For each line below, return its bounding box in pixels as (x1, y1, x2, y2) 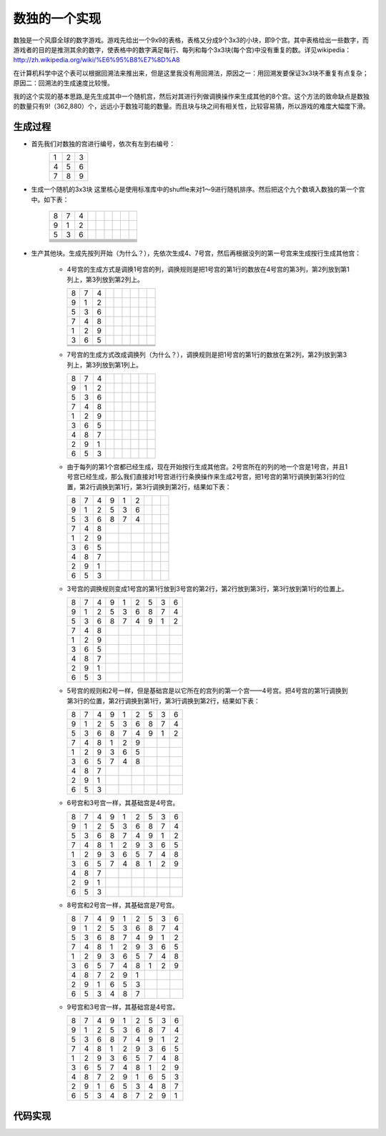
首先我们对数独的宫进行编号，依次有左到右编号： (31, 139, 175, 148)
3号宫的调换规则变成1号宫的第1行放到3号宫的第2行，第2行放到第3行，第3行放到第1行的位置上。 (66, 585, 348, 593)
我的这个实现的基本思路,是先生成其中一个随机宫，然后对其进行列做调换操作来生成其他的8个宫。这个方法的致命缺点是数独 (13, 92, 370, 100)
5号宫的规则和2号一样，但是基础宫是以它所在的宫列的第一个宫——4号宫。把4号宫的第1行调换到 (66, 686, 348, 695)
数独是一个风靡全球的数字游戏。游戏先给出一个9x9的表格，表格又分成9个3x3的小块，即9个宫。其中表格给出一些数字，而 (13, 36, 370, 44)
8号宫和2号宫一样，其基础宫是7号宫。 (66, 901, 179, 909)
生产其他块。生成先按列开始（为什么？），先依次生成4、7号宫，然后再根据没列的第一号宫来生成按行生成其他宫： (31, 249, 361, 257)
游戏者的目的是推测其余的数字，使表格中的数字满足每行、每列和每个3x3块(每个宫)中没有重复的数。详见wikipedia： (13, 45, 352, 54)
